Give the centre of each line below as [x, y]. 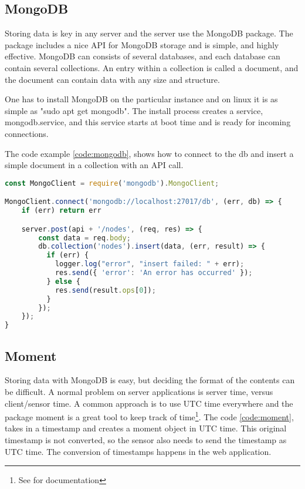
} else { [63, 281]
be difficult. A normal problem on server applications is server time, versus [139, 391]
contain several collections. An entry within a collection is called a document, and [152, 67]
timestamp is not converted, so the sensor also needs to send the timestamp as [146, 440]
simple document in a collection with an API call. [94, 165]
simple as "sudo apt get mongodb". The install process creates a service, [134, 110]
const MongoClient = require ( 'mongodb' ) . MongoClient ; [112, 183]
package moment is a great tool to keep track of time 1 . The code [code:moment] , [149, 416]
